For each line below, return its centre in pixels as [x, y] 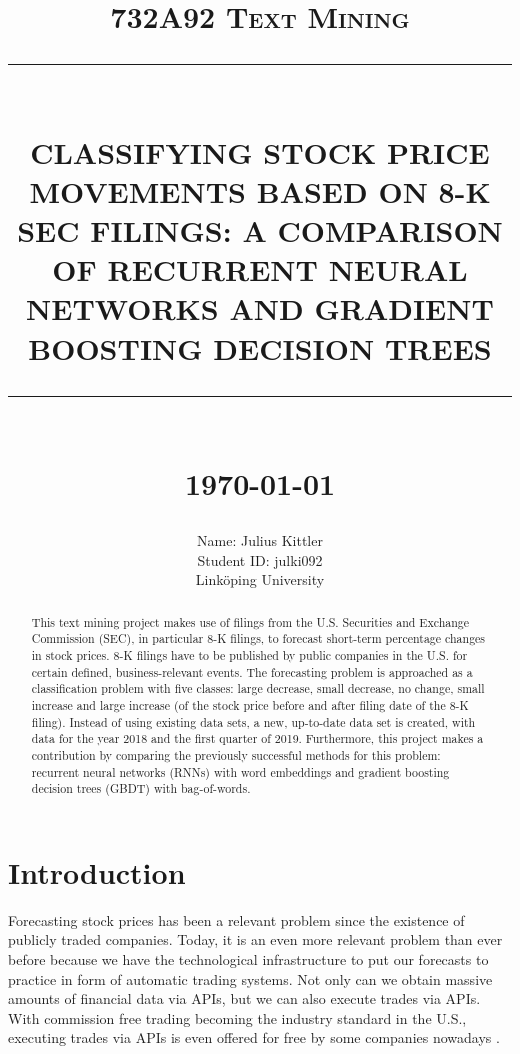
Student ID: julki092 [260, 559]
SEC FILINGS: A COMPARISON [260, 229]
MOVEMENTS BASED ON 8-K [260, 190]
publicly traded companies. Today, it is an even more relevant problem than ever [255, 939]
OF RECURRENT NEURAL [260, 269]
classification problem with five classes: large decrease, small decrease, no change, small [258, 688]
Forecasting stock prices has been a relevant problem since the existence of [236, 919]
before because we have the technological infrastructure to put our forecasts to [248, 958]
